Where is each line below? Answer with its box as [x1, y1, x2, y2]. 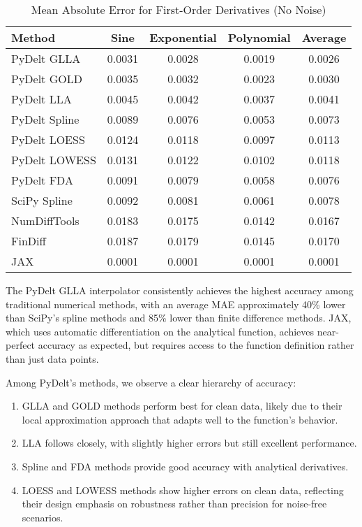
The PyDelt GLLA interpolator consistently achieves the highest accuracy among [6, 283, 354, 297]
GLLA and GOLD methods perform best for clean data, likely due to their [22, 398, 342, 413]
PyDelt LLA [11, 91, 72, 107]
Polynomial [227, 29, 291, 45]
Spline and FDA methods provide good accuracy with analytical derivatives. [22, 459, 349, 473]
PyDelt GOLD [11, 71, 82, 87]
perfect [6, 338, 36, 352]
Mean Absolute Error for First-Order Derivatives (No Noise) [31, 1, 326, 17]
